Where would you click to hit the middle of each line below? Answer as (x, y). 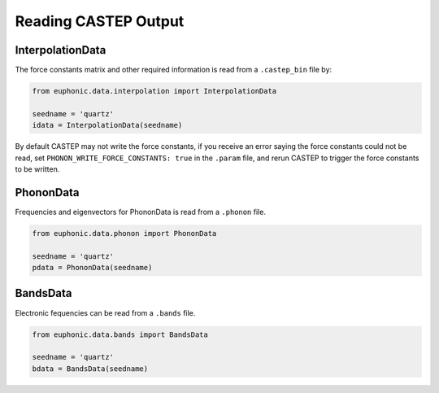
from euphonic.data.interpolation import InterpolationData (154, 91)
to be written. (37, 169)
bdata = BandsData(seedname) (90, 369)
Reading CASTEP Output (100, 21)
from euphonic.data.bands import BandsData (120, 334)
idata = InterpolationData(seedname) (107, 125)
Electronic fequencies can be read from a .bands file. (105, 312)
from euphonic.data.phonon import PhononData (124, 233)
